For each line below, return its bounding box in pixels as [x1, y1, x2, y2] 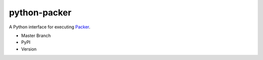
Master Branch [21, 33, 51, 38]
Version [21, 46, 37, 52]
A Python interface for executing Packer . [9, 24, 91, 30]
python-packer [9, 7, 72, 18]
